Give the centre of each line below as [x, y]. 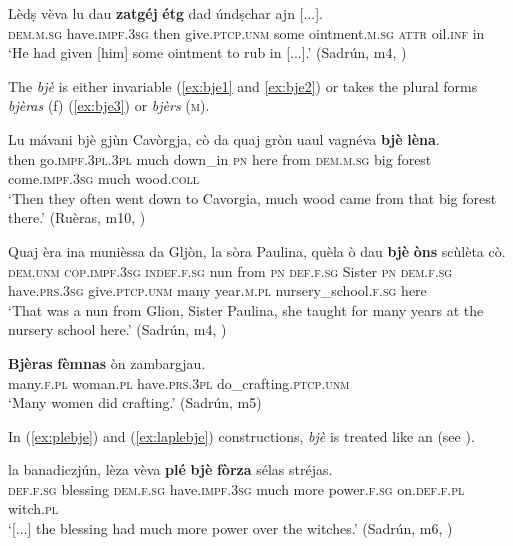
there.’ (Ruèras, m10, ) [77, 217]
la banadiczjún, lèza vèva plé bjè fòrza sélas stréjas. [170, 469]
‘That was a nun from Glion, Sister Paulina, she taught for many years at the [246, 309]
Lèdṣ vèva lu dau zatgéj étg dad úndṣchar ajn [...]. [165, 13]
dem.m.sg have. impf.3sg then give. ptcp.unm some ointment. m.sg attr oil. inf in [246, 32]
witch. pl [33, 508]
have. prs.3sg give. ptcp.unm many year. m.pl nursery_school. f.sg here [217, 290]
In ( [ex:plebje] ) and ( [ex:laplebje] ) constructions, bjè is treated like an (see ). [241, 435]
